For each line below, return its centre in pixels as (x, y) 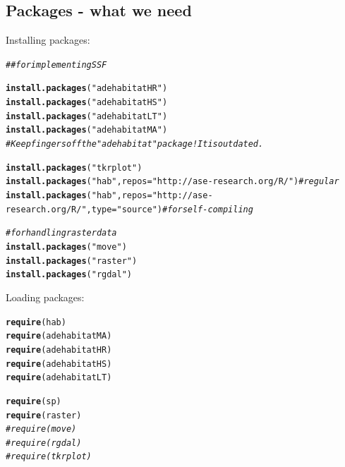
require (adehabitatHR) (59, 350)
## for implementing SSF (56, 65)
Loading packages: (45, 297)
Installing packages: (48, 40)
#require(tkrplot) (49, 457)
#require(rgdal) (44, 443)
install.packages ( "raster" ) (72, 261)
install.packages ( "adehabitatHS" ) (87, 103)
